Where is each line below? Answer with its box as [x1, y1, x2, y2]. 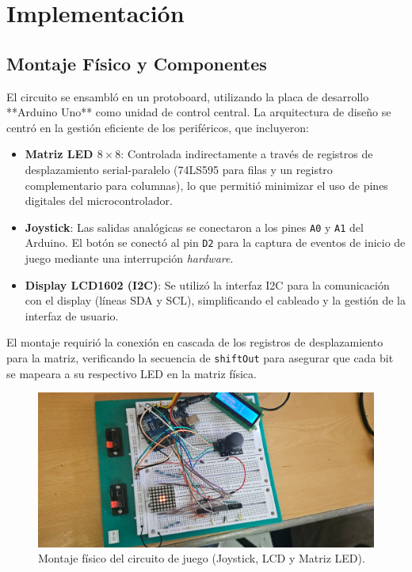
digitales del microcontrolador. [25, 192, 173, 209]
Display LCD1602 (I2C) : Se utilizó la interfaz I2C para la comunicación [25, 276, 390, 293]
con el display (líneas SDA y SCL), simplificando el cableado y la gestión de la [25, 292, 406, 309]
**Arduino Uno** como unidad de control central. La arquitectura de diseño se [6, 104, 391, 120]
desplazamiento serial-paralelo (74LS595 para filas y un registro [25, 161, 333, 177]
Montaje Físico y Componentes [6, 51, 267, 75]
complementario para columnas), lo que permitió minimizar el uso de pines [25, 176, 388, 193]
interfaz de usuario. [25, 307, 119, 324]
